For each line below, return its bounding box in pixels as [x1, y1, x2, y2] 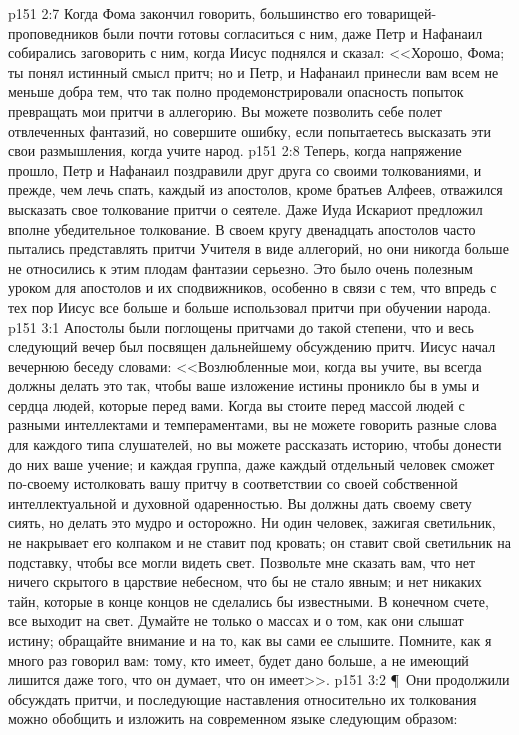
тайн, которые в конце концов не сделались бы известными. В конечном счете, [8, 590, 489, 611]
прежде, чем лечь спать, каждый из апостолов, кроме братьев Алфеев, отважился [8, 179, 503, 200]
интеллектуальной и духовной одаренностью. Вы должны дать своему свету [8, 492, 472, 513]
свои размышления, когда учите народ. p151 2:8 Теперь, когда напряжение [8, 140, 462, 161]
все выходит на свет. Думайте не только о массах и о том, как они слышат [8, 610, 464, 631]
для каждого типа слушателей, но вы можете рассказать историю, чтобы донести [8, 434, 502, 455]
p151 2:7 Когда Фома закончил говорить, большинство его [8, 3, 363, 23]
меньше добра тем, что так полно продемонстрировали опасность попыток [8, 81, 464, 102]
